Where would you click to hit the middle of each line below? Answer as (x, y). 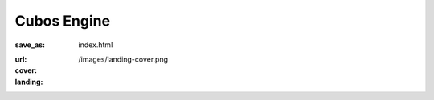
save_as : (30, 45)
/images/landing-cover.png (123, 59)
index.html (96, 45)
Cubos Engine (63, 21)
